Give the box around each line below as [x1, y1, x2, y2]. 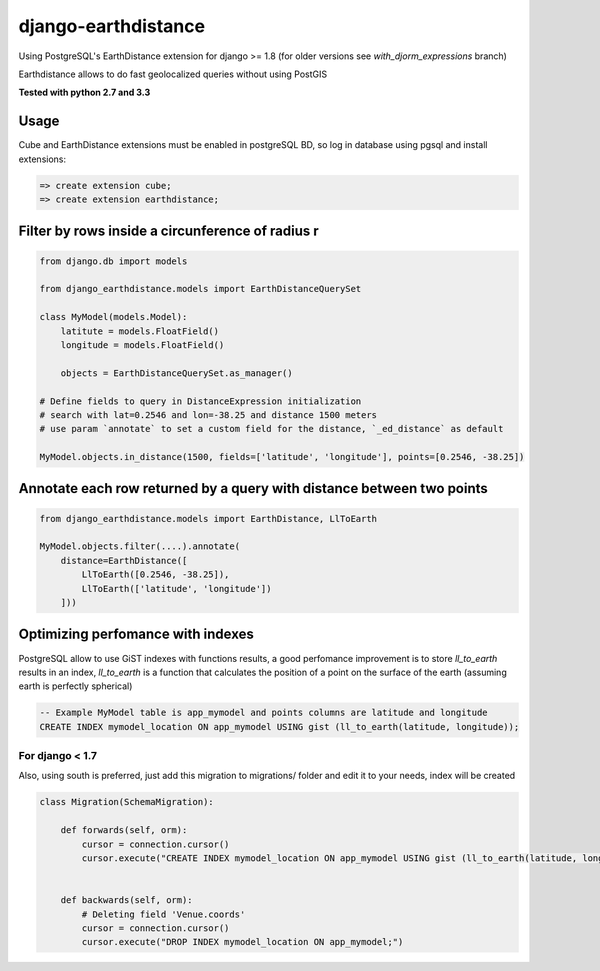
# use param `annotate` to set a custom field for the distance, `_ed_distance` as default [39, 423, 504, 435]
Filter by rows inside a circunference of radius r [18, 223, 319, 240]
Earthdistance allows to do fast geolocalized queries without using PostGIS [18, 68, 328, 80]
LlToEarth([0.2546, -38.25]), [81, 569, 230, 580]
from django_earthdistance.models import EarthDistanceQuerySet [39, 283, 362, 295]
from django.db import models [39, 255, 188, 267]
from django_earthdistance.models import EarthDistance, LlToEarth [39, 513, 378, 524]
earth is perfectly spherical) [18, 680, 133, 692]
